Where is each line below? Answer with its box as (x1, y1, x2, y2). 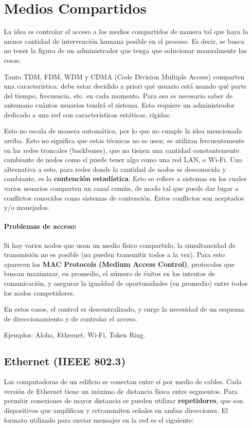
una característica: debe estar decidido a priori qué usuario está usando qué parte (4, 81, 247, 91)
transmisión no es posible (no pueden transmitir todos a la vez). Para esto (4, 249, 225, 260)
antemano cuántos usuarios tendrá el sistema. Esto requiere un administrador (4, 100, 235, 110)
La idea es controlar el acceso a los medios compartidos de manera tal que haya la (4, 26, 248, 37)
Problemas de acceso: (4, 221, 77, 231)
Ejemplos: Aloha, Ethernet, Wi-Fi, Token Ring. (4, 330, 145, 340)
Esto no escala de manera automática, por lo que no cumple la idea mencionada (4, 126, 242, 136)
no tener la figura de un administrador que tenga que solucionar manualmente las (4, 45, 247, 56)
